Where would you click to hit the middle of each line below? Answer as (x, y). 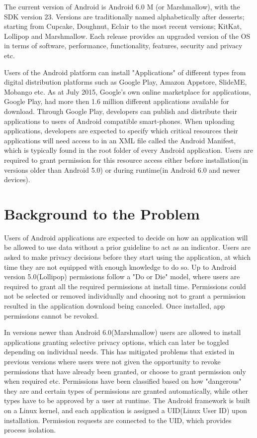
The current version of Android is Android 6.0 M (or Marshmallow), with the (122, 6)
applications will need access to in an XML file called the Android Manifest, (120, 140)
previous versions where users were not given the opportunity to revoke (112, 361)
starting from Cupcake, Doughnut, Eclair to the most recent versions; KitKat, (123, 26)
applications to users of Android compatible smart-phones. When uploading (119, 121)
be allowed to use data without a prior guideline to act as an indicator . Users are (127, 247)
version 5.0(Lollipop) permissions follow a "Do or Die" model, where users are (122, 276)
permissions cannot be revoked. (51, 315)
